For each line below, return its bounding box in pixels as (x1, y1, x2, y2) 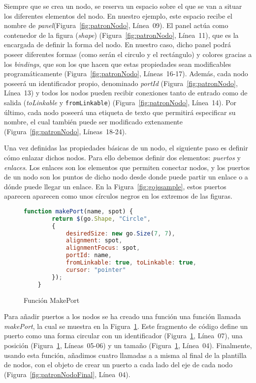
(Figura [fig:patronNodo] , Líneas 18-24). (4, 126, 127, 136)
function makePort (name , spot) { (24, 207, 133, 215)
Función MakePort (24, 295, 80, 305)
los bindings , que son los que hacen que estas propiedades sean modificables (4, 59, 231, 69)
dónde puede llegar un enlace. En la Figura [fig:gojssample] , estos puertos (4, 181, 226, 191)
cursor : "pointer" (65, 266, 126, 273)
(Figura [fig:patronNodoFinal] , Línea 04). (4, 369, 130, 379)
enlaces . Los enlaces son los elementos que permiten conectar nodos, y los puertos (4, 162, 250, 172)
